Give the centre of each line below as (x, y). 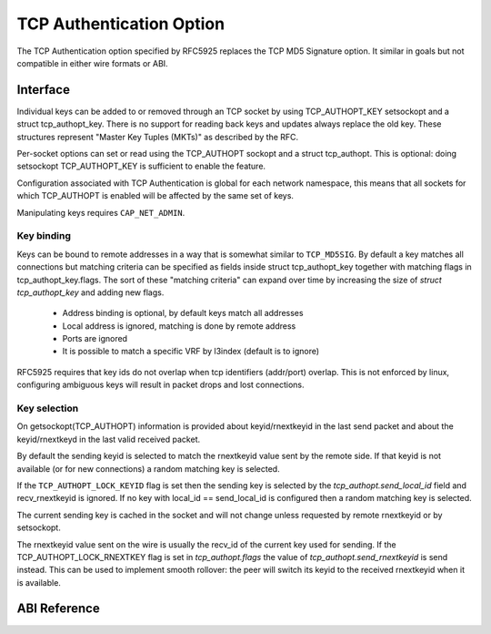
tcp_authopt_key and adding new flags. (90, 292)
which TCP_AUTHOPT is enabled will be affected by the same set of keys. (155, 196)
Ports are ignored (95, 339)
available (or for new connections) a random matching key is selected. (149, 468)
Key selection (48, 408)
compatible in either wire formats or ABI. (92, 63)
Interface (43, 90)
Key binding (44, 236)
